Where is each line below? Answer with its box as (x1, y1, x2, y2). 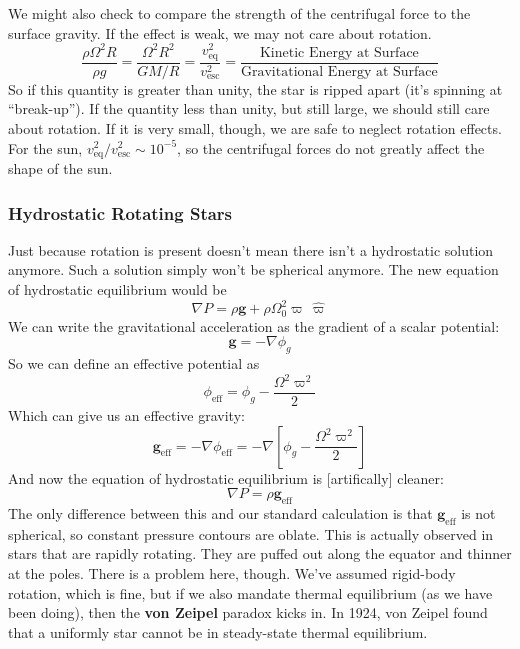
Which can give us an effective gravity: (8, 405, 245, 426)
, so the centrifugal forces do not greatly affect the (177, 137, 485, 158)
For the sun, (8, 137, 83, 158)
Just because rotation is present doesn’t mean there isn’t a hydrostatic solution (8, 239, 494, 260)
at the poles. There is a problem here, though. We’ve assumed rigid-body (8, 563, 456, 584)
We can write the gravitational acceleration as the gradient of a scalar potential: (8, 315, 500, 336)
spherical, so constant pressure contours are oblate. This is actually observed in (8, 523, 494, 544)
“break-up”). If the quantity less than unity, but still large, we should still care (8, 98, 490, 119)
